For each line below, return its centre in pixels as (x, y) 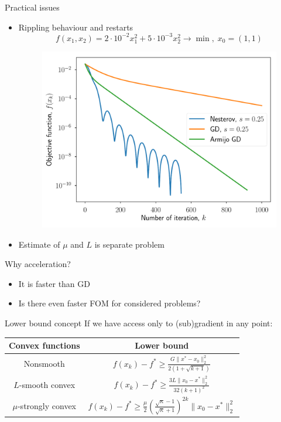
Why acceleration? (38, 264)
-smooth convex (47, 384)
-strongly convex (47, 405)
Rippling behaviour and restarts (76, 27)
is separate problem (129, 244)
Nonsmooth (44, 364)
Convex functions (44, 345)
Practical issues (32, 7)
